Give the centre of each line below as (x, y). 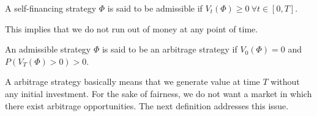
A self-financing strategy (51, 8)
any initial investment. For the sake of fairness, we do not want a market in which (158, 93)
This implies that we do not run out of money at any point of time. (132, 28)
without (285, 82)
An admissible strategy (48, 49)
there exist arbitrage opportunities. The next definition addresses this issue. (147, 105)
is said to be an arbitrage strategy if (170, 49)
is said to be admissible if (155, 8)
